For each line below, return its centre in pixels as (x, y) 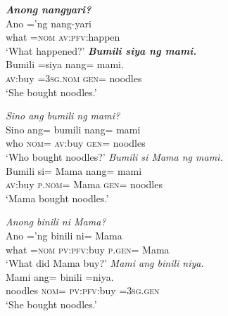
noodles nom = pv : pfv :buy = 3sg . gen (83, 290)
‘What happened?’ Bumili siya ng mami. (101, 50)
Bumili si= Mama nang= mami (74, 170)
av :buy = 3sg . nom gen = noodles (74, 78)
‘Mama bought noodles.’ (57, 198)
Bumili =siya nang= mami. (65, 64)
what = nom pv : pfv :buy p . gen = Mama (88, 249)
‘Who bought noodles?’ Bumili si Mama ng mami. (114, 156)
